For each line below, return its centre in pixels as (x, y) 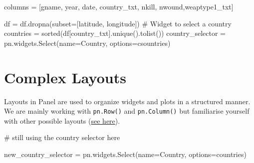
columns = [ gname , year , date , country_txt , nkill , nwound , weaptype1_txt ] (119, 6)
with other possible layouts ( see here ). (62, 120)
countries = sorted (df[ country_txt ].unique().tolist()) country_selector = (115, 33)
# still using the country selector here (62, 137)
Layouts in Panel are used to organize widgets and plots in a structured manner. (127, 101)
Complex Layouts (65, 77)
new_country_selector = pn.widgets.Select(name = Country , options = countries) (125, 154)
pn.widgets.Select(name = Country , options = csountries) (87, 43)
